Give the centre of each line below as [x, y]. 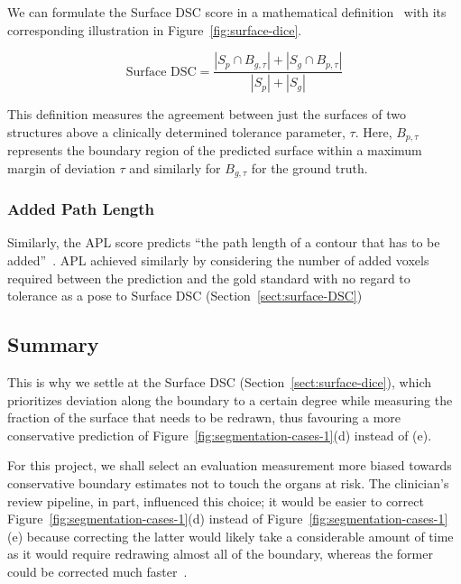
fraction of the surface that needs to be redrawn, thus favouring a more [204, 417]
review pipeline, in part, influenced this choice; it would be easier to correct [216, 501]
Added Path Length [81, 209]
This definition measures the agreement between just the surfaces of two [207, 114]
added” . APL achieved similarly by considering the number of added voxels [218, 260]
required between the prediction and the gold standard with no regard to [209, 278]
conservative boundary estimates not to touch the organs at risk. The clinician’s [228, 482]
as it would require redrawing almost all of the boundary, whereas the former [220, 554]
